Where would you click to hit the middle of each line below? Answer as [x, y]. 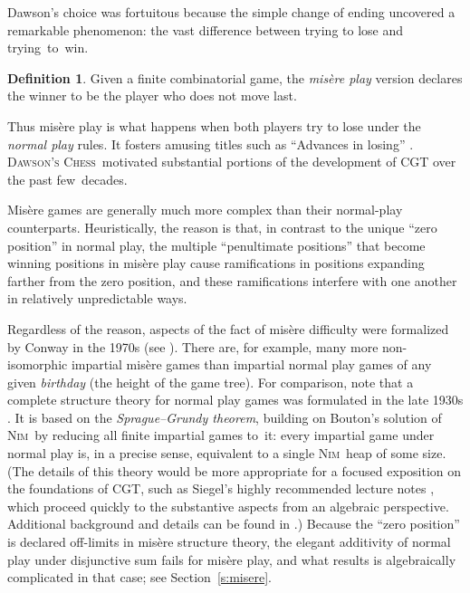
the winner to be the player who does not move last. [152, 96]
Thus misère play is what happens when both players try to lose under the [214, 125]
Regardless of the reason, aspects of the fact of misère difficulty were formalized [228, 328]
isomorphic [38, 364]
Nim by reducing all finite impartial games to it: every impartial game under [221, 435]
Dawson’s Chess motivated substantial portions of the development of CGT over [232, 162]
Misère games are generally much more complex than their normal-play [205, 210]
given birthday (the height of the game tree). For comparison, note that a [211, 382]
